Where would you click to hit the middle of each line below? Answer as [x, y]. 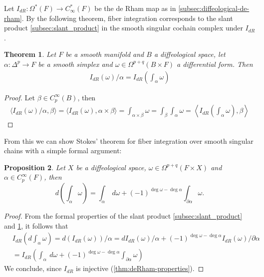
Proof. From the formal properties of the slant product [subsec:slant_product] [123, 215]
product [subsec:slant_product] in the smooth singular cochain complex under [124, 28]
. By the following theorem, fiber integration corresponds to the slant [127, 18]
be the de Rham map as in [135, 8]
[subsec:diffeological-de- [214, 8]
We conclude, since [33, 268]
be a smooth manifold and [105, 54]
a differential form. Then [215, 64]
